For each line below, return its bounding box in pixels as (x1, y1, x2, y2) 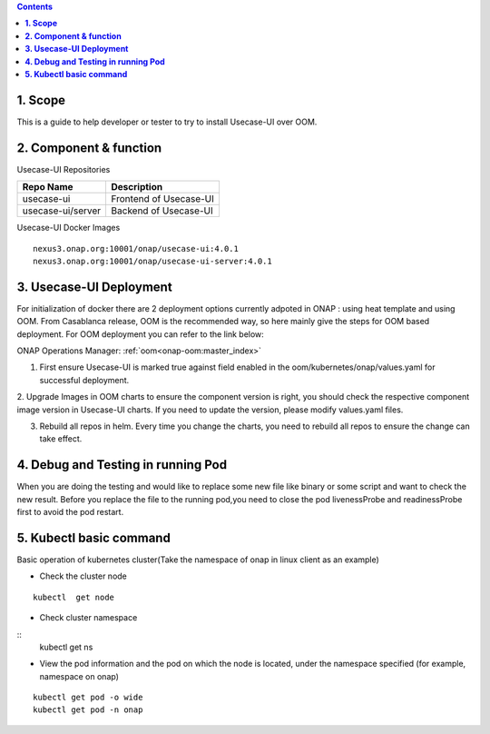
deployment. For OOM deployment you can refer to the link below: (16, 328, 265, 340)
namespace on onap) (39, 670, 120, 681)
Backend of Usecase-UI (111, 204, 213, 217)
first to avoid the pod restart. (16, 507, 124, 518)
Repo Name (22, 181, 73, 193)
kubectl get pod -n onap (33, 705, 143, 715)
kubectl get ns (39, 641, 93, 652)
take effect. (39, 433, 83, 444)
